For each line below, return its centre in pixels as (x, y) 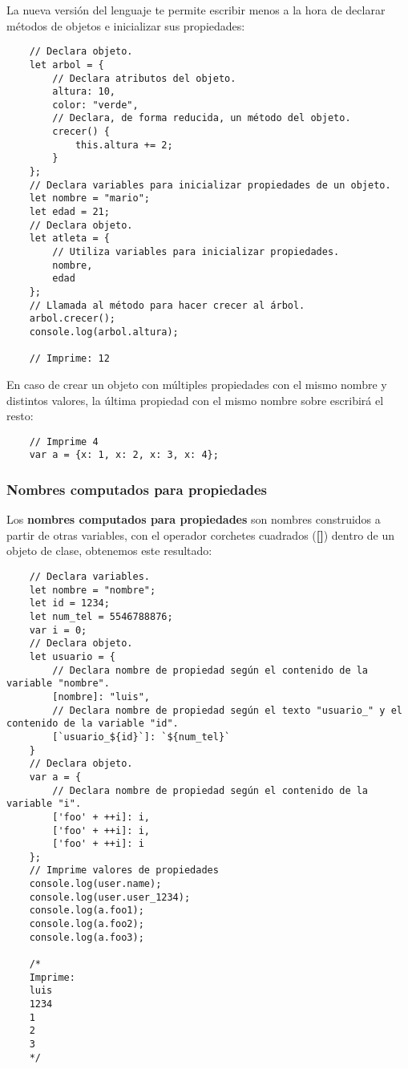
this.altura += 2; (124, 145)
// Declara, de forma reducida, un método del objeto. (202, 118)
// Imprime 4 (64, 441)
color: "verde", (95, 105)
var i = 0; (58, 630)
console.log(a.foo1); (87, 911)
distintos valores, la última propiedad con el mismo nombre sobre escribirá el (195, 400)
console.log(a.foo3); (87, 937)
